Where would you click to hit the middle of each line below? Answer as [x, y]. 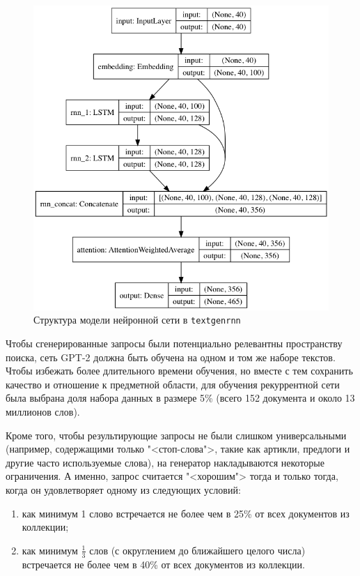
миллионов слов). [43, 411]
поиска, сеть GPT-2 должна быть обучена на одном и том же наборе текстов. [171, 357]
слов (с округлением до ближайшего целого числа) [197, 550]
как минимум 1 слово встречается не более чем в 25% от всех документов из [186, 513]
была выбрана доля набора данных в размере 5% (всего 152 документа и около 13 [180, 398]
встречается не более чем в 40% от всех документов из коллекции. [163, 564]
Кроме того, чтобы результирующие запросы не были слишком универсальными [176, 435]
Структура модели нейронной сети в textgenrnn [137, 320]
